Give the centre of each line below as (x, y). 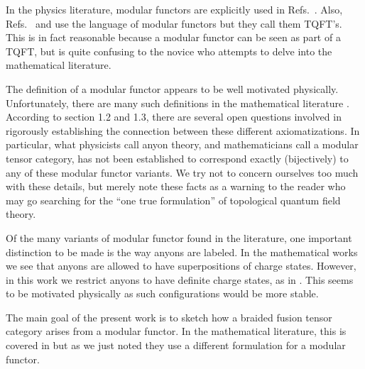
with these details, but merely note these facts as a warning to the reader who (176, 186)
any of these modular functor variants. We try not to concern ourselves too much (182, 172)
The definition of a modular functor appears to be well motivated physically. (172, 88)
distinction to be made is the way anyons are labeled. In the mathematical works (182, 252)
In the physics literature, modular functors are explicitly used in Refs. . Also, (174, 9)
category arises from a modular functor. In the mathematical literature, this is (176, 331)
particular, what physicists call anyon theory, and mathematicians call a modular (182, 144)
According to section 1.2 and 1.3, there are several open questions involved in (174, 117)
